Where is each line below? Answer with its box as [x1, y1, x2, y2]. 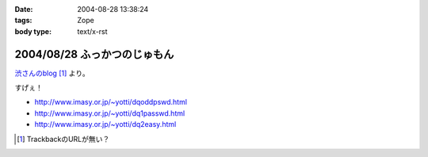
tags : [14, 16, 32, 25]
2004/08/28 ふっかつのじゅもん [14, 48, 174, 61]
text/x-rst [77, 26, 108, 36]
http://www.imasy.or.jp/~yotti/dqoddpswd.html [34, 98, 188, 107]
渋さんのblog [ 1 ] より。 [14, 68, 90, 78]
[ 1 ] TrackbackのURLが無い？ [17, 134, 110, 144]
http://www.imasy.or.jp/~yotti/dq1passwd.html [34, 108, 185, 118]
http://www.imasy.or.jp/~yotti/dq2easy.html [34, 120, 177, 129]
